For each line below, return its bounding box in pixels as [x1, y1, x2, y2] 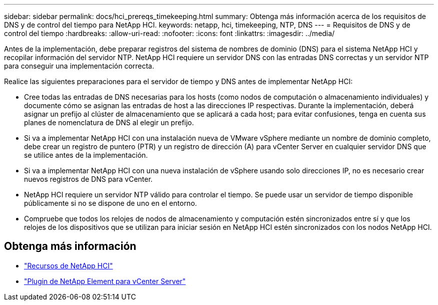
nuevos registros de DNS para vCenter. [24, 175, 153, 183]
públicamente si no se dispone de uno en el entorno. [24, 199, 197, 207]
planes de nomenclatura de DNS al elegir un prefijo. [24, 118, 194, 127]
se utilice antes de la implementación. [24, 151, 148, 159]
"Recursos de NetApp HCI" [24, 261, 113, 270]
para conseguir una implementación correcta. [4, 62, 154, 70]
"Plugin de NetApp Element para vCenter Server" [24, 276, 186, 285]
